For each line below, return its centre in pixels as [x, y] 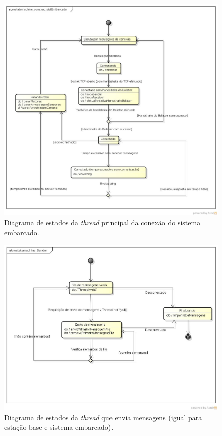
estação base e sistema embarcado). [59, 427]
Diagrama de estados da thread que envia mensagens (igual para [103, 417]
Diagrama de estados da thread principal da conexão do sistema [102, 222]
